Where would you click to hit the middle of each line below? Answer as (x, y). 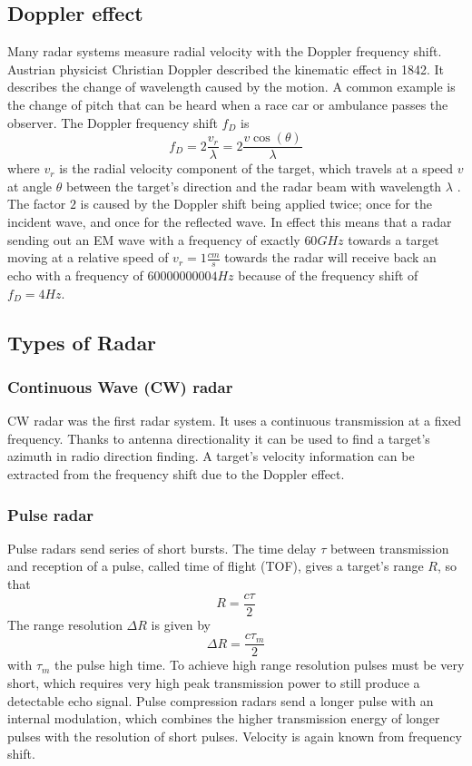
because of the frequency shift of (328, 275)
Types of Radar (82, 342)
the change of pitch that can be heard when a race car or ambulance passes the (228, 104)
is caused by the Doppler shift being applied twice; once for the (256, 204)
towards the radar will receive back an (330, 257)
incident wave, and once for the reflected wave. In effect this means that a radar (230, 222)
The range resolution (65, 624)
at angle (29, 186)
